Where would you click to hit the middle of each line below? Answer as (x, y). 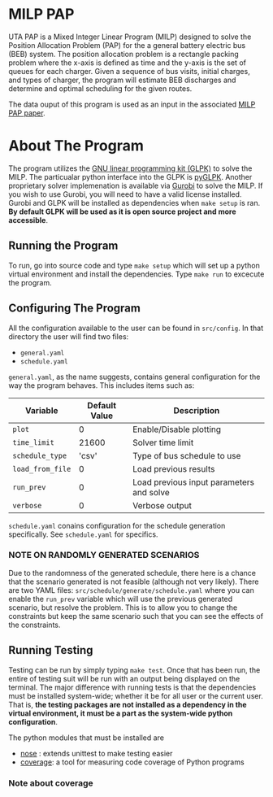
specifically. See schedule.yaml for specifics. (83, 534)
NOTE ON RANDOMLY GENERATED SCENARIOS (104, 555)
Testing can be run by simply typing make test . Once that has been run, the (134, 670)
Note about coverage (51, 783)
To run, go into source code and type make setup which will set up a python (134, 265)
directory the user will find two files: (69, 336)
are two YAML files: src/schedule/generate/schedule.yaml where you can (131, 590)
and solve (151, 492)
